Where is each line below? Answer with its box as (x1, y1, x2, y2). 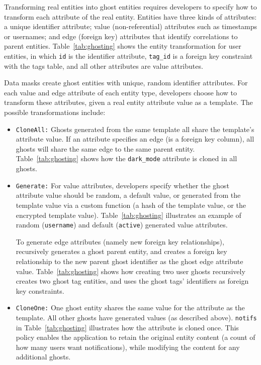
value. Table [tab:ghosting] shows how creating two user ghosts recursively (16, 266, 245, 276)
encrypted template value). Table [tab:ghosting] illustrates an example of (16, 209, 241, 220)
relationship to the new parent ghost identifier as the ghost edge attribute (16, 256, 243, 266)
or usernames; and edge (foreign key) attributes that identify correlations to (4, 31, 238, 41)
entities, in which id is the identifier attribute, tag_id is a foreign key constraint (4, 50, 253, 61)
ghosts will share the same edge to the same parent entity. (16, 143, 195, 154)
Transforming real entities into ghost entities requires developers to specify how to (4, 2, 257, 12)
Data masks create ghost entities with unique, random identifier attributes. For (4, 77, 248, 88)
